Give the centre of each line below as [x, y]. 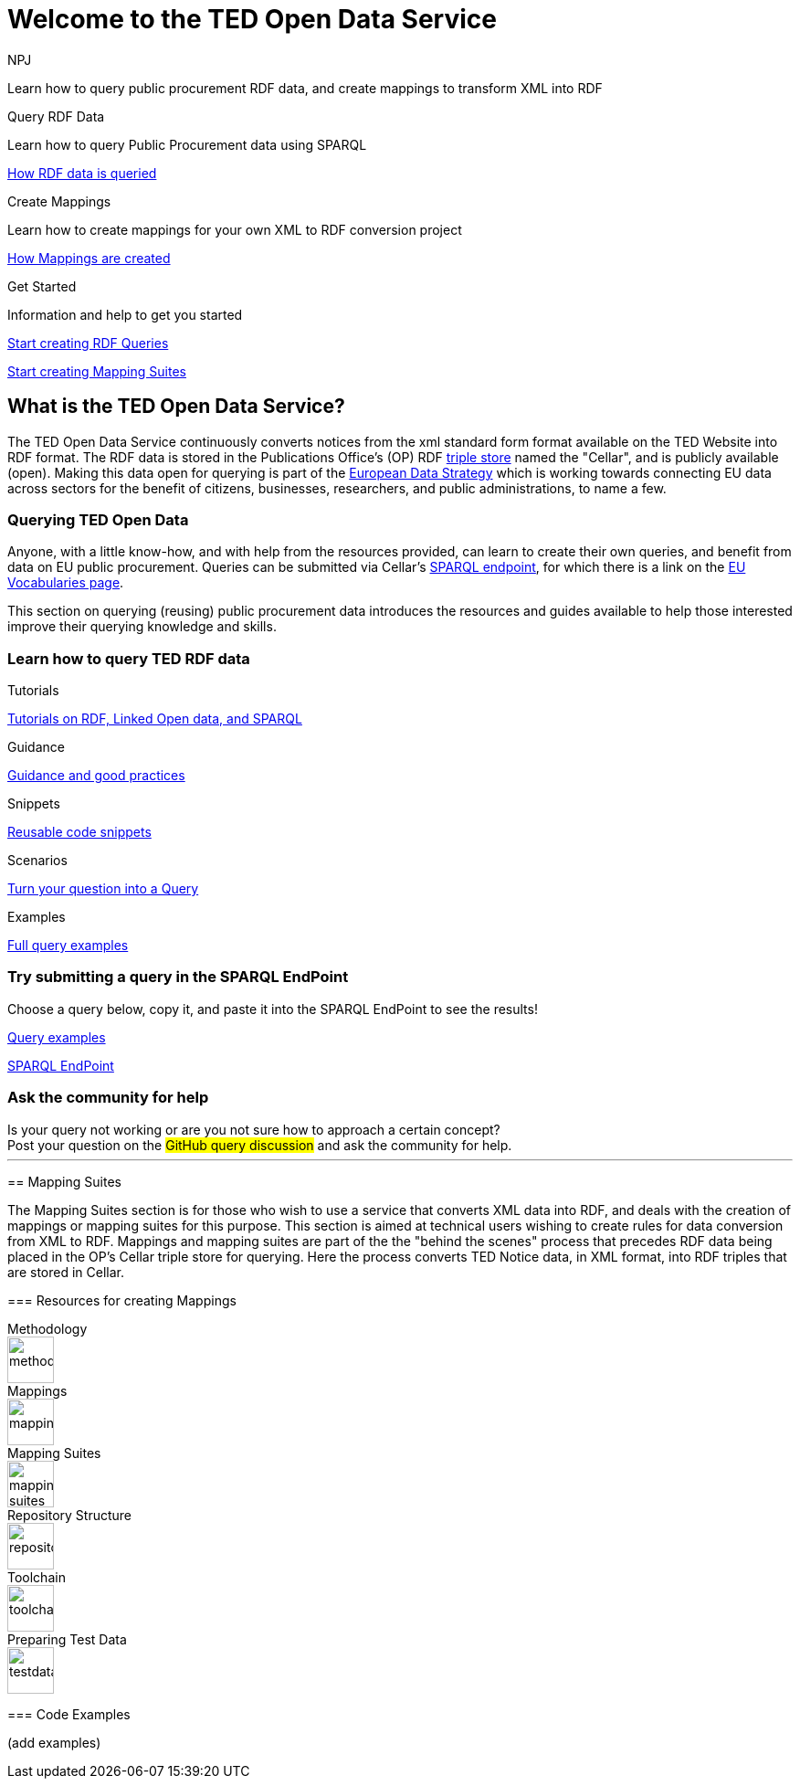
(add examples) [54, 1742]
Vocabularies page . [66, 583]
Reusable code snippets [79, 832]
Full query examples [68, 946]
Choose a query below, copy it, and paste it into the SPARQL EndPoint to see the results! [273, 1009]
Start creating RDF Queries [88, 343]
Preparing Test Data [67, 1639]
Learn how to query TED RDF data [129, 658]
